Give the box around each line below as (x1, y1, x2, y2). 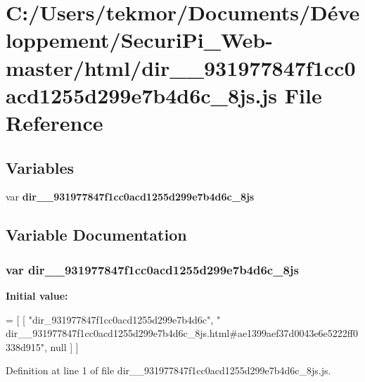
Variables (6, 156, 75, 178)
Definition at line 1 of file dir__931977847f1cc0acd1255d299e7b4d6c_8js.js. (6, 363, 331, 378)
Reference (6, 108, 103, 136)
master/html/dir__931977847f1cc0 (6, 53, 356, 82)
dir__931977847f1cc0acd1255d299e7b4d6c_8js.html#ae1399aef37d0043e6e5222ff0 (6, 326, 359, 340)
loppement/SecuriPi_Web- (6, 25, 273, 54)
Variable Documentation (6, 224, 187, 246)
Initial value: (6, 288, 68, 303)
